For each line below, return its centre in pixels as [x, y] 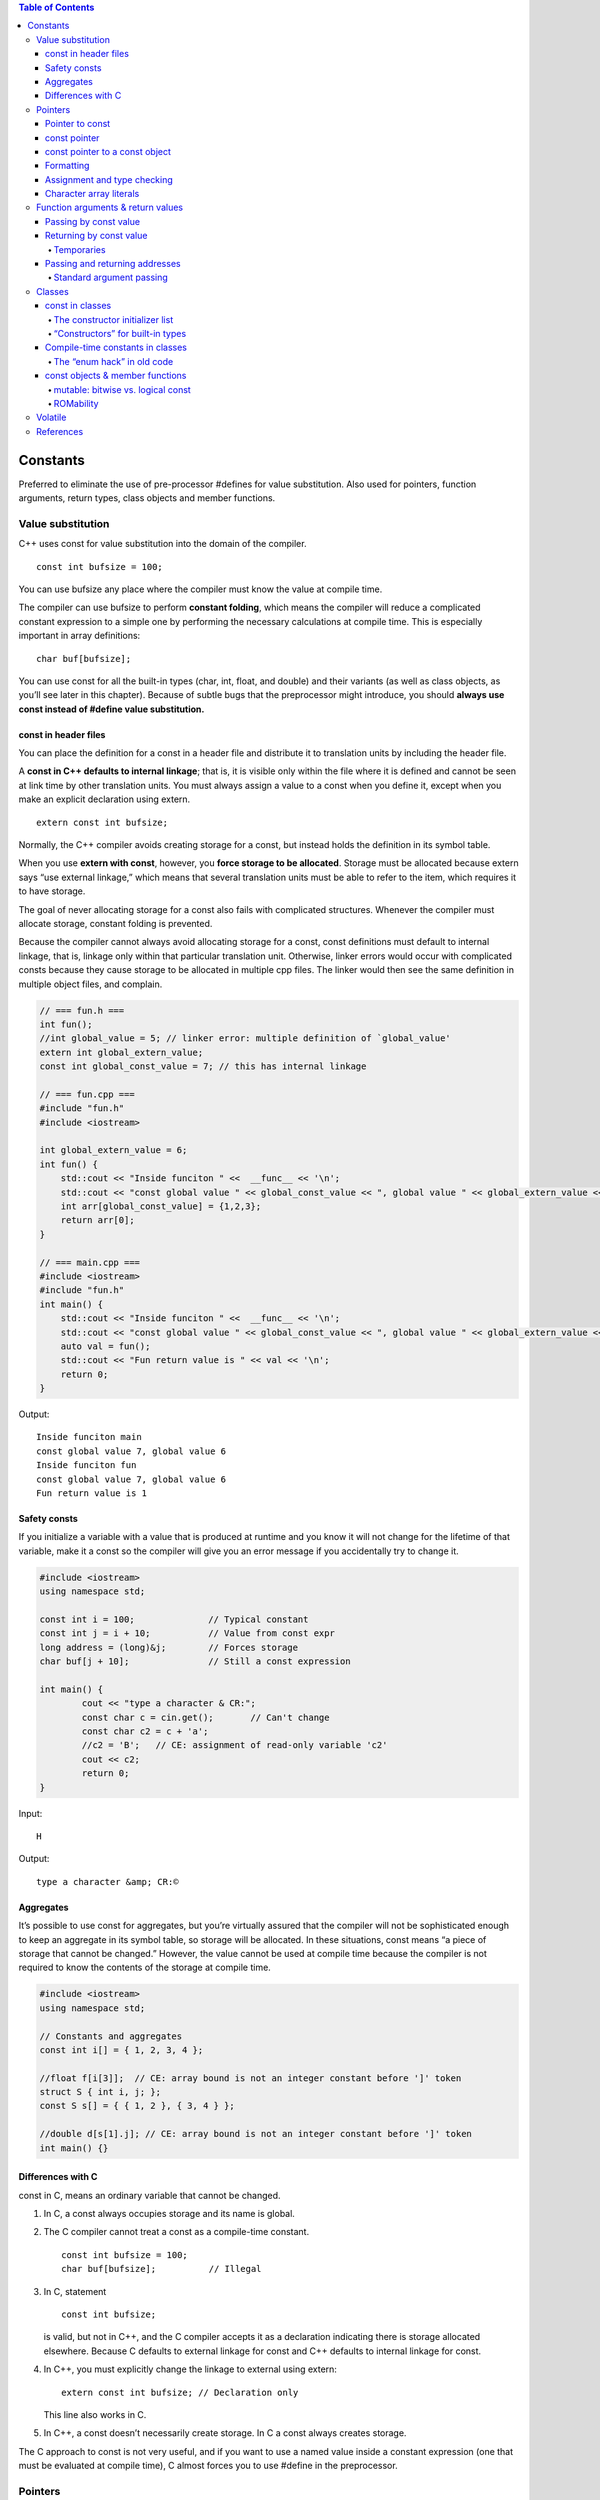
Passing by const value [92, 221]
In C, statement [75, 2291]
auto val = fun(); [105, 1346]
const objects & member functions [116, 376]
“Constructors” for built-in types [120, 333]
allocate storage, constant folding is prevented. [115, 923]
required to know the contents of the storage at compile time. [145, 1967]
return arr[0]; [97, 1220]
